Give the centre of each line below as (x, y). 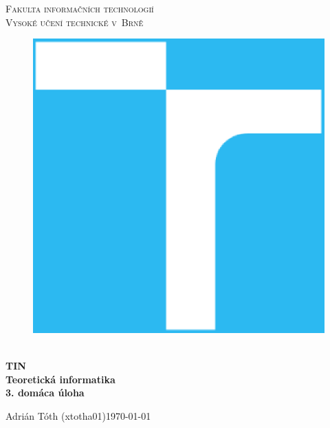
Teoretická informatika (60, 379)
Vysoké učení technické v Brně (75, 22)
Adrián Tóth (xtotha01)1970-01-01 (78, 416)
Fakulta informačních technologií (80, 8)
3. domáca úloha (45, 393)
